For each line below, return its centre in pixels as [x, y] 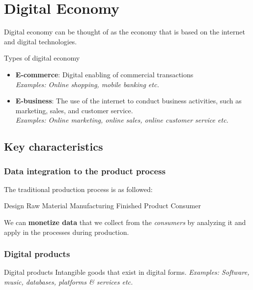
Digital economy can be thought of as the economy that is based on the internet [125, 32]
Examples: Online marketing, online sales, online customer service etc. [122, 120]
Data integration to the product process [85, 171]
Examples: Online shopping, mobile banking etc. [87, 84]
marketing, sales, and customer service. [74, 110]
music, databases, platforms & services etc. [69, 282]
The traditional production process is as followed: [78, 189]
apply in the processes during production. [67, 232]
